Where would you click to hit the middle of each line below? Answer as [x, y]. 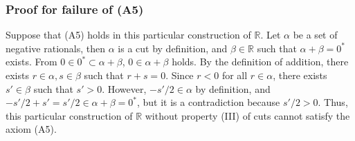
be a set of [315, 35]
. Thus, [333, 102]
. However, [124, 88]
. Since [180, 75]
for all [235, 75]
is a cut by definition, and [173, 48]
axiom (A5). [31, 129]
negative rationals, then [56, 48]
